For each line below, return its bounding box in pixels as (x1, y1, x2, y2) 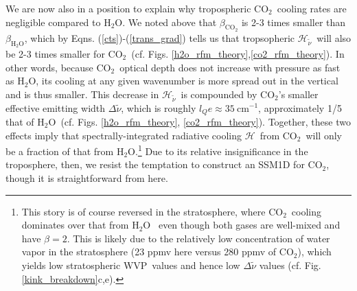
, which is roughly (121, 100, 196, 115)
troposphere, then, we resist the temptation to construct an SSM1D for (5, 157, 305, 172)
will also (316, 30, 352, 45)
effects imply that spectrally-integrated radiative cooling (5, 128, 242, 142)
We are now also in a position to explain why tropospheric (5, 1, 251, 15)
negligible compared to (5, 14, 101, 29)
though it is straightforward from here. (5, 171, 168, 185)
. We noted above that (122, 14, 217, 29)
